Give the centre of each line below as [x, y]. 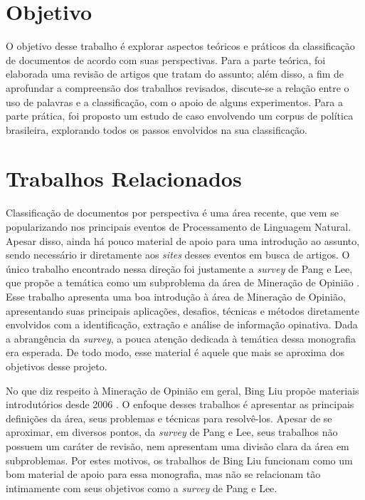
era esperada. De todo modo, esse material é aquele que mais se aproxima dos [175, 352]
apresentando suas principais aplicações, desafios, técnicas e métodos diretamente [182, 310]
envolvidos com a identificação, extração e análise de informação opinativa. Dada [182, 324]
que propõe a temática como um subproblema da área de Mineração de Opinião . [183, 282]
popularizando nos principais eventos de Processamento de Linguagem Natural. [179, 226]
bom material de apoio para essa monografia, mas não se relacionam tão [163, 474]
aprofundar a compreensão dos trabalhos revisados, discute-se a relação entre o [178, 87]
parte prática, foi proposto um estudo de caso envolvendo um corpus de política [180, 116]
